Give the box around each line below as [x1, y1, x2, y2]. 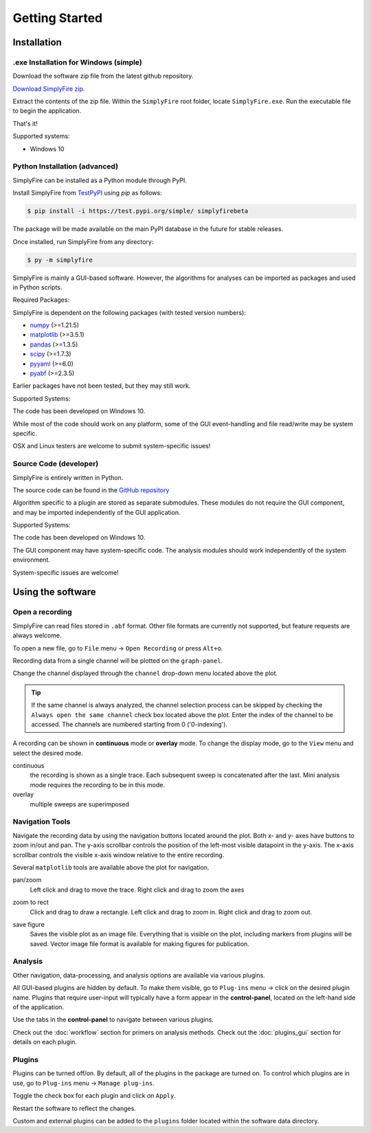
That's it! [12, 119, 38, 127]
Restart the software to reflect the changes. [12, 1104, 137, 1112]
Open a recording [12, 607, 72, 617]
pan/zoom [12, 876, 42, 884]
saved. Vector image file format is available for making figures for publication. [30, 939, 250, 948]
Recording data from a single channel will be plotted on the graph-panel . [12, 657, 223, 665]
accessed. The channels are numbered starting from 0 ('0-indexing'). [31, 720, 228, 728]
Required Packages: [12, 296, 70, 304]
